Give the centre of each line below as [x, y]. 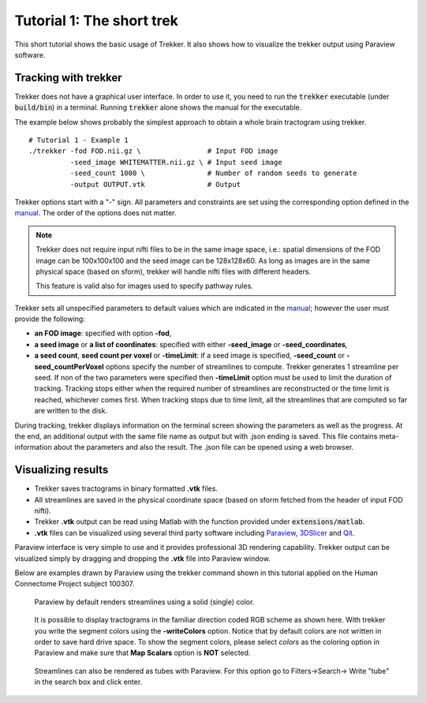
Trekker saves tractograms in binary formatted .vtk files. [126, 488]
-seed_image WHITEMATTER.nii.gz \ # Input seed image [176, 162]
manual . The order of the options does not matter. [95, 213]
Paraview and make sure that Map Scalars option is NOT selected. [142, 653]
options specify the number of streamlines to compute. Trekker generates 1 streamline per [252, 366]
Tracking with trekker [68, 78]
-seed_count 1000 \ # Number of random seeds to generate [213, 173]
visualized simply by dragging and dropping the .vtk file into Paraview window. [143, 558]
